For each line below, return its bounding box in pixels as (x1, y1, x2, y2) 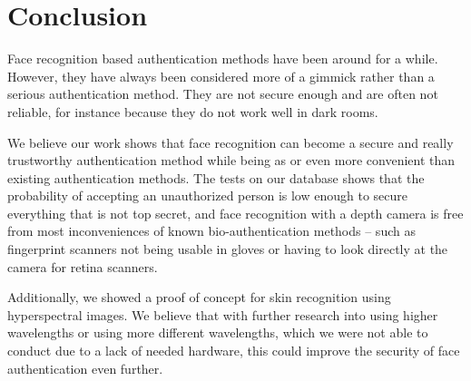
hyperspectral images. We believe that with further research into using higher (7, 305, 438, 324)
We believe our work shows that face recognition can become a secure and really (7, 132, 454, 151)
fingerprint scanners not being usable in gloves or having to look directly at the (7, 239, 448, 259)
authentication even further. (7, 358, 163, 377)
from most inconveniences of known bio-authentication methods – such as (7, 221, 416, 240)
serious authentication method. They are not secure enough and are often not (7, 84, 438, 103)
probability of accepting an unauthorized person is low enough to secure (7, 186, 408, 205)
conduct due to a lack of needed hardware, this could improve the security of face (7, 341, 460, 360)
